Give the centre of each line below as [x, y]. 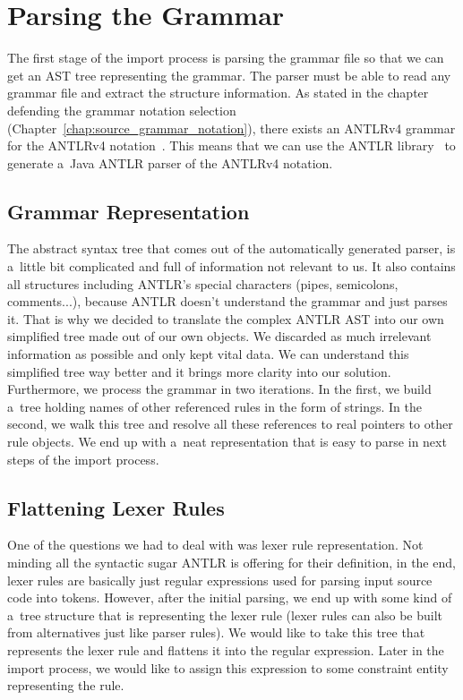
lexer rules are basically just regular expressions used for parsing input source [220, 580]
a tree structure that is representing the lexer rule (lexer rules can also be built [225, 615]
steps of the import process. [83, 459]
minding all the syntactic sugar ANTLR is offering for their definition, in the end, [231, 562]
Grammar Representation [129, 211]
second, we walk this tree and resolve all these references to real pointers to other [230, 424]
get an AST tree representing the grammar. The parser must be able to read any [229, 75]
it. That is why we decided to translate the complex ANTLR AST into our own [226, 318]
